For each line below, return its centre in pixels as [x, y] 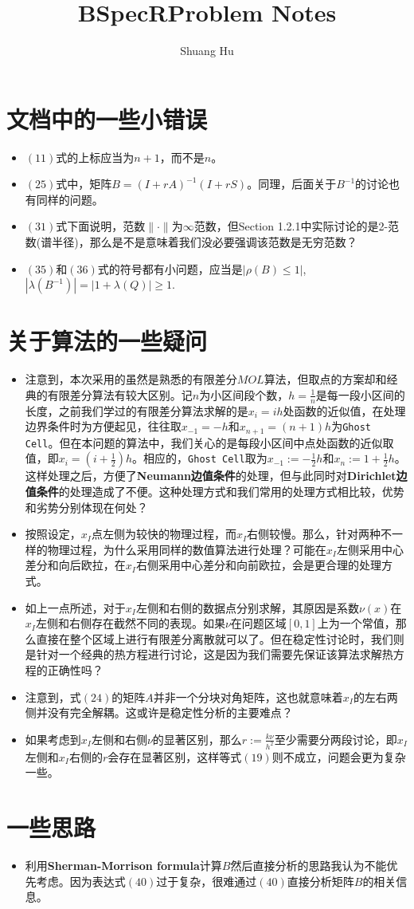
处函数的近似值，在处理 [344, 410]
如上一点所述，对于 [75, 607]
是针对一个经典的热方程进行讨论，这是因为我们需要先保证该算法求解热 [209, 654]
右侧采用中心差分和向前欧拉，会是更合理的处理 [258, 565]
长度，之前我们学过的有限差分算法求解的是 [137, 410]
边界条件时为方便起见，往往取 [103, 426]
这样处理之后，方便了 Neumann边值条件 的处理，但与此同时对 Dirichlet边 [216, 476]
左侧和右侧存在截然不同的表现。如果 [130, 623]
